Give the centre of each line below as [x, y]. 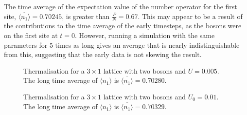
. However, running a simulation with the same [145, 35]
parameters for [26, 45]
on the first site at [31, 35]
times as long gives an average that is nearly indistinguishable [147, 45]
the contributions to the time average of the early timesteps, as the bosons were [123, 26]
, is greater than [86, 16]
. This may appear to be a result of [190, 16]
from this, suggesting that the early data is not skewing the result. [103, 54]
